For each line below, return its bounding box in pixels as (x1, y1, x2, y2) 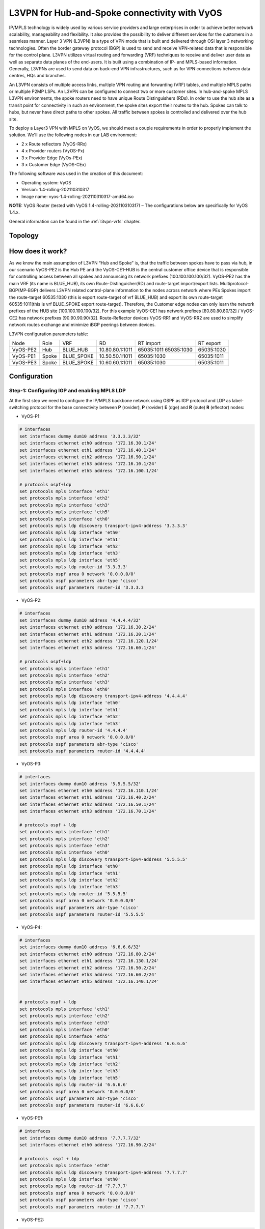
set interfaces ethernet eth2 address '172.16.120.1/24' (19, 638, 159, 644)
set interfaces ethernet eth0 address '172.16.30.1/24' (19, 440, 157, 446)
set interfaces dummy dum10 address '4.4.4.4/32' (19, 617, 141, 623)
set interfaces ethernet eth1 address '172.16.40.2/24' (19, 794, 157, 800)
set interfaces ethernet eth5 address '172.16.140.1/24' (19, 979, 159, 984)
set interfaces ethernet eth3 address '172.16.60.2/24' (19, 971, 157, 977)
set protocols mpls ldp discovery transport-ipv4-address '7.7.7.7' (19, 1170, 188, 1175)
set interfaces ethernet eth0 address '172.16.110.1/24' (19, 788, 159, 793)
